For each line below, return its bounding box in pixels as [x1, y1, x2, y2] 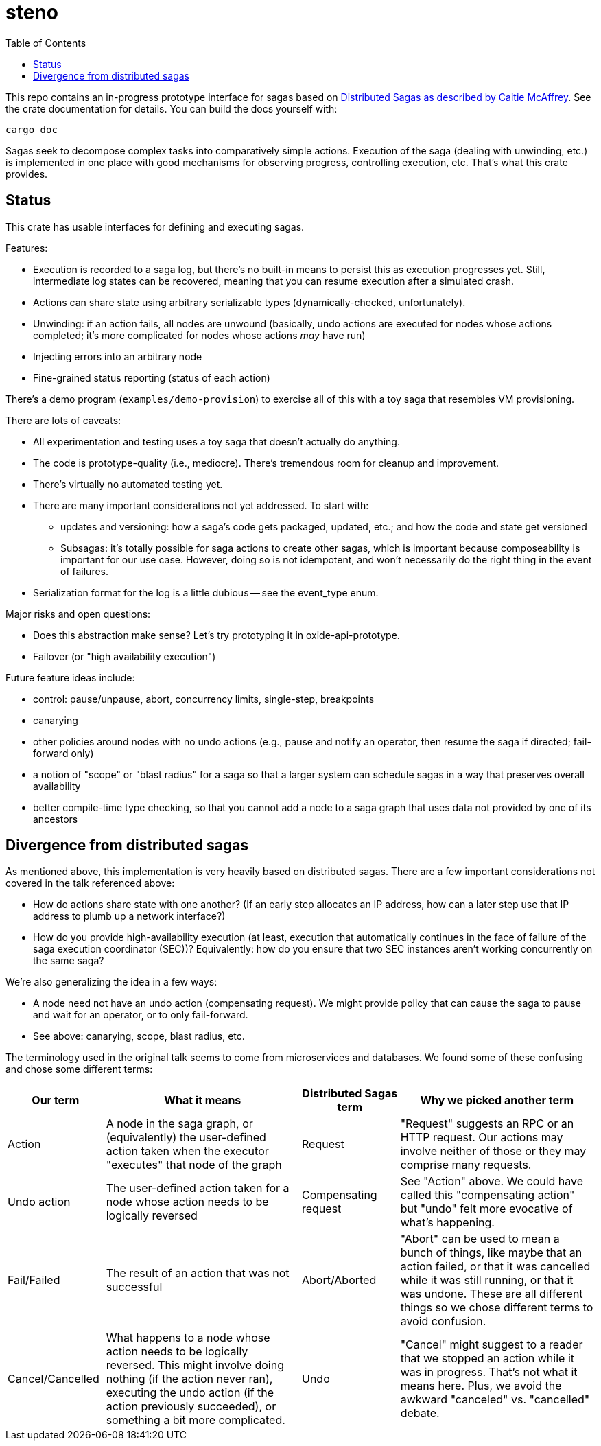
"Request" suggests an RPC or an [400, 1117, 574, 1131]
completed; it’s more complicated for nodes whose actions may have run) [33, 329, 366, 341]
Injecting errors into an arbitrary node [33, 350, 202, 362]
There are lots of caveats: [5, 414, 121, 426]
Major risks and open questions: [5, 607, 151, 620]
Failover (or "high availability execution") [33, 650, 216, 662]
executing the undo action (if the [106, 1386, 274, 1400]
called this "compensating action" [400, 1188, 575, 1202]
